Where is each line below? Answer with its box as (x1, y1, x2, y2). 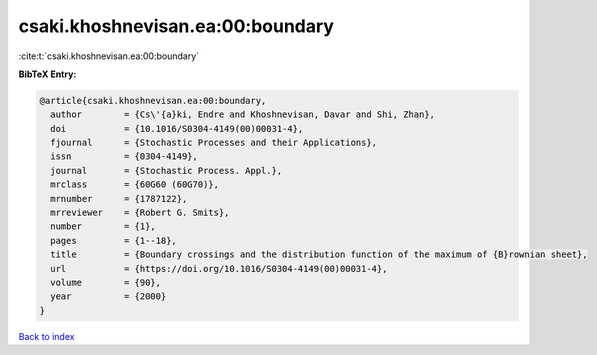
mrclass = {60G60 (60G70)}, (50, 179, 220, 190)
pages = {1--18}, (50, 235, 177, 246)
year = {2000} (50, 291, 167, 302)
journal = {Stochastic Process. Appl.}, (50, 165, 283, 176)
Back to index (18, 330, 75, 342)
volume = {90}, (50, 277, 162, 288)
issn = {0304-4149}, (50, 151, 199, 162)
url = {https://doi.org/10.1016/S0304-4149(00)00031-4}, (50, 263, 388, 274)
